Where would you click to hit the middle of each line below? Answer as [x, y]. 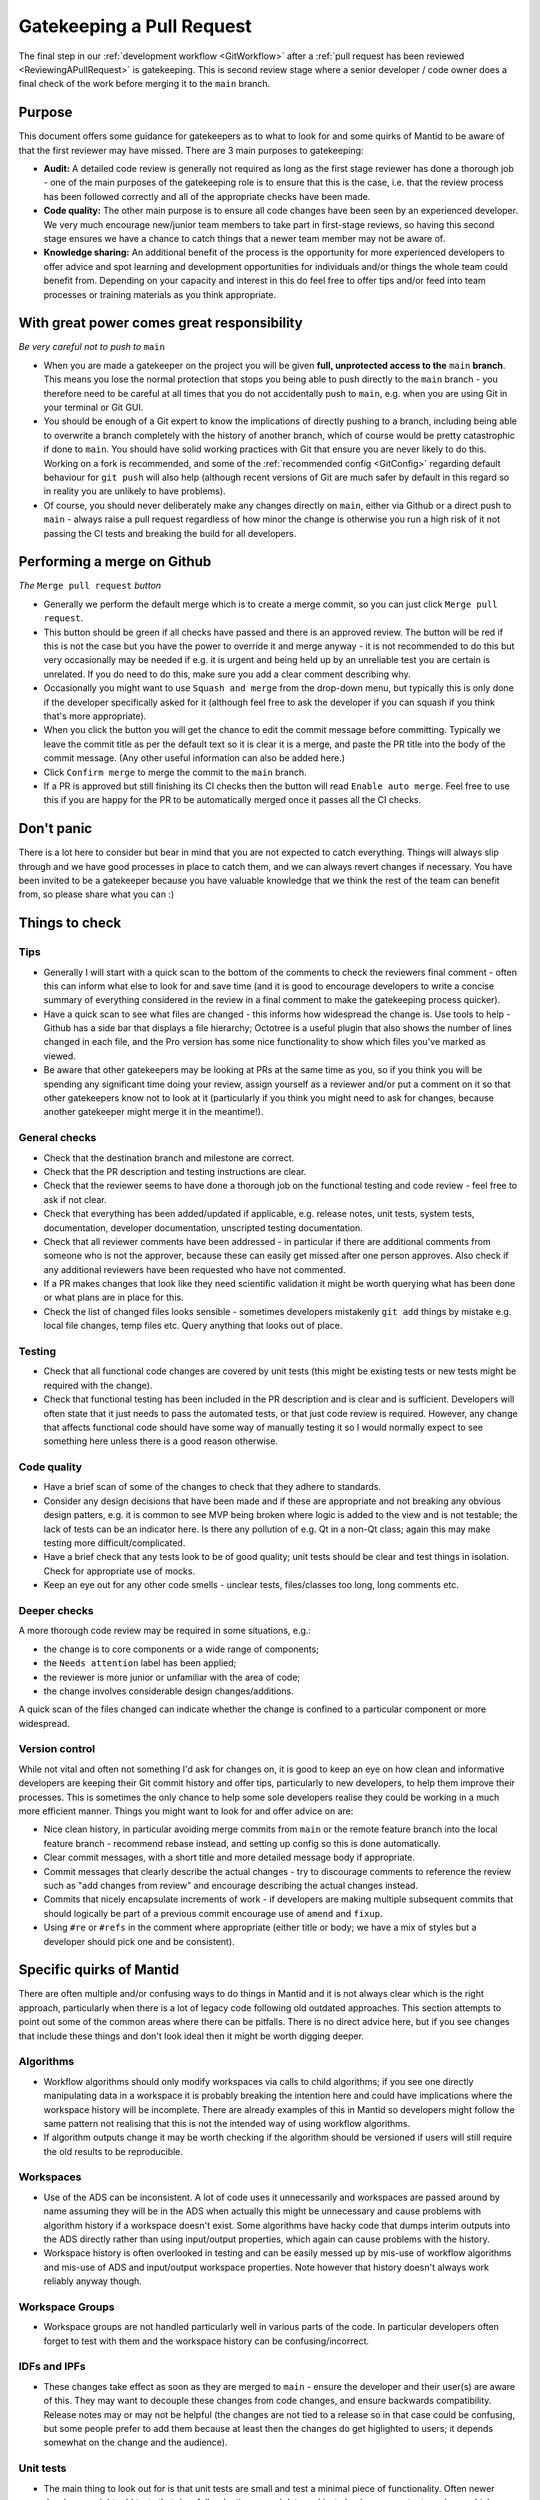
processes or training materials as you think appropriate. [160, 294]
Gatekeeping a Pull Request [135, 26]
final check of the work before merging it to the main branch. [144, 84]
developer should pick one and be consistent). [139, 1941]
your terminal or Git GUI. [93, 407]
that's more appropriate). [95, 716]
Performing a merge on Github [115, 561]
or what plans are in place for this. [113, 1297]
